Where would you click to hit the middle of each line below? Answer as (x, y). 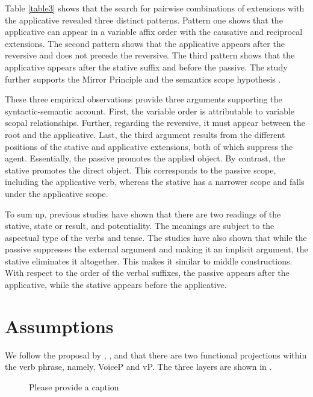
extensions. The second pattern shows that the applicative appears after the (145, 43)
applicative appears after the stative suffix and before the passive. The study (146, 67)
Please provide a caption (74, 386)
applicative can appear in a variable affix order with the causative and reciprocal (154, 32)
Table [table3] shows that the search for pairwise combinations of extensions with (155, 8)
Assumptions (59, 326)
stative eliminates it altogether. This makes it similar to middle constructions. (149, 261)
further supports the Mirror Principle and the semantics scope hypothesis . (143, 79)
